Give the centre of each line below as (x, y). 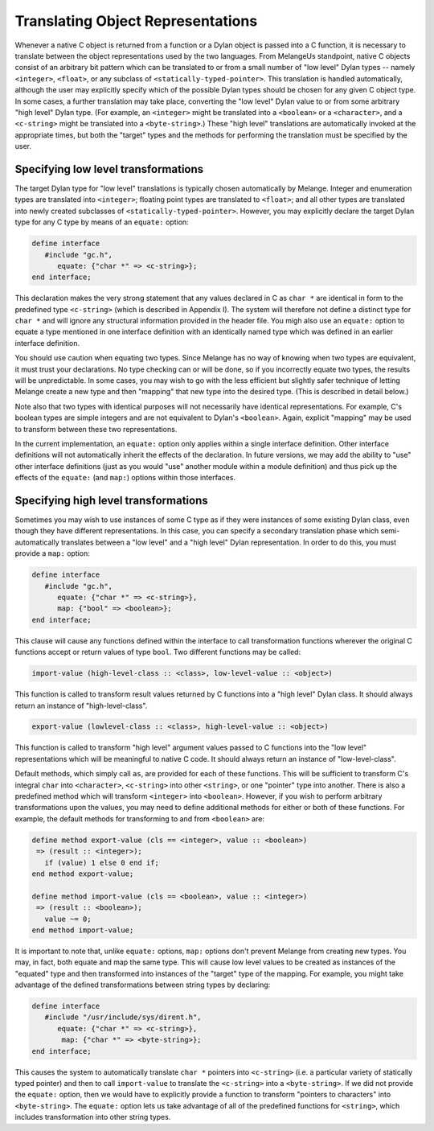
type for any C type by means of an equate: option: (102, 222)
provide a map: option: (52, 553)
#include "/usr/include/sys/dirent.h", (123, 1017)
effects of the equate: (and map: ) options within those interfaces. (125, 478)
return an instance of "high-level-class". (81, 705)
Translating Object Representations (136, 21)
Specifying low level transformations (109, 169)
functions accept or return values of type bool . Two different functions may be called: (158, 652)
